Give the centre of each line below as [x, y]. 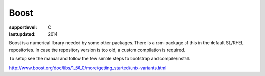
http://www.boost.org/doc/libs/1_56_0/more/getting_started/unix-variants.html [88, 68]
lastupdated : [23, 34]
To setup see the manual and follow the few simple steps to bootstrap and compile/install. [100, 59]
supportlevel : [23, 27]
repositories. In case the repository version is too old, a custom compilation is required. [97, 50]
